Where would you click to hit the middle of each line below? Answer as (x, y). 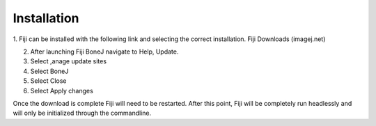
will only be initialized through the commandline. (82, 113)
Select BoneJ (49, 71)
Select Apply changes (62, 90)
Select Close (48, 81)
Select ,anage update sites (69, 61)
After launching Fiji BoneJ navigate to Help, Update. (104, 52)
